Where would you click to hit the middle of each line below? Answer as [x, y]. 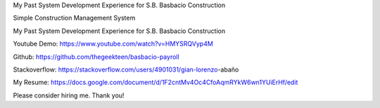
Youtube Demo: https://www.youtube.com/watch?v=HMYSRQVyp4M [113, 44]
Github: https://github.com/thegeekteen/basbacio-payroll [96, 57]
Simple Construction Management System [74, 18]
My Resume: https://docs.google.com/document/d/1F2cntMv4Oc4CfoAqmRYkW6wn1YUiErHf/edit [156, 82]
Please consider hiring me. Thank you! [69, 95]
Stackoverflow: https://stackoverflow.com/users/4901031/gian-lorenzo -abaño [126, 69]
